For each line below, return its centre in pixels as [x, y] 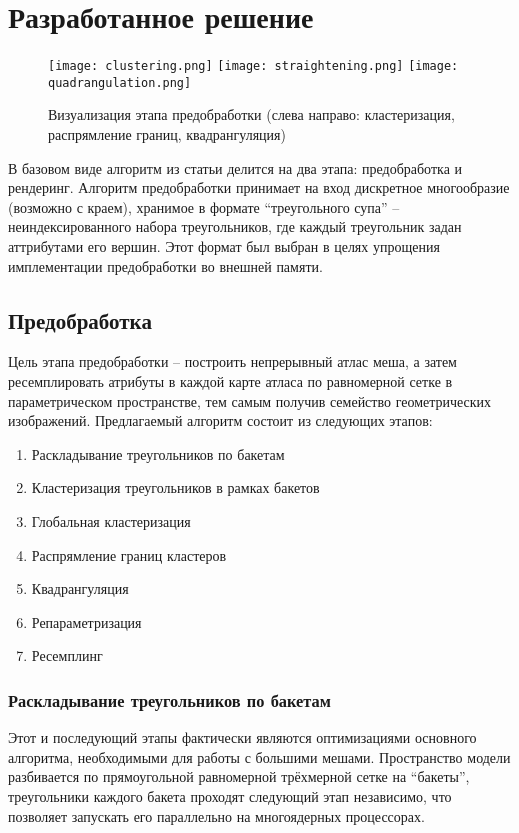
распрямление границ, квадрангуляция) [167, 134]
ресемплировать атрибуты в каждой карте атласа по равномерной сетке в [230, 380]
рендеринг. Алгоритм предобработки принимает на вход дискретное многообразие [259, 187]
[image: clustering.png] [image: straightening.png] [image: [253, 66]
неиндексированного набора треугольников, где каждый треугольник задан [235, 226]
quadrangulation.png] [120, 82]
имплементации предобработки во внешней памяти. [165, 265]
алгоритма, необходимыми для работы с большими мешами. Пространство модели [259, 756]
